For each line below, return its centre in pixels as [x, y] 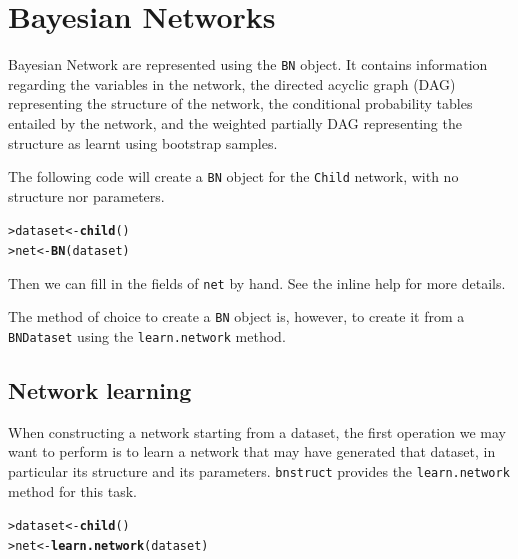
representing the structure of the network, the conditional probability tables [240, 103]
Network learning [100, 390]
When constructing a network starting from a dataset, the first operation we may [257, 431]
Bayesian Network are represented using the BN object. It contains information [248, 64]
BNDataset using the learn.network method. [147, 336]
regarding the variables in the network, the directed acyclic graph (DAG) [232, 83]
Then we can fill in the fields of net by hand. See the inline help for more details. [257, 282]
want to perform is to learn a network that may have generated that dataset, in [252, 451]
